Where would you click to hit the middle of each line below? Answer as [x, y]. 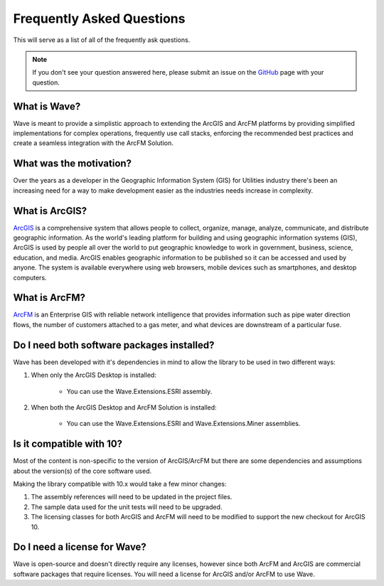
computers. [30, 277]
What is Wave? [47, 106]
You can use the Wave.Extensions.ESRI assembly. [139, 391]
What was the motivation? [72, 164]
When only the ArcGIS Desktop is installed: [94, 375]
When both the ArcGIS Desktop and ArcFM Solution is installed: [124, 407]
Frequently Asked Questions [99, 18]
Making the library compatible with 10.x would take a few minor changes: [120, 484]
